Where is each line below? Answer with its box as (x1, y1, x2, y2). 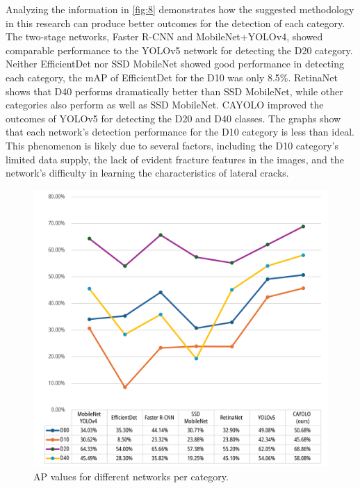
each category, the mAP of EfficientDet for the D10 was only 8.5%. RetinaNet (6, 70, 338, 84)
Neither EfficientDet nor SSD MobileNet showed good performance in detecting (6, 56, 344, 71)
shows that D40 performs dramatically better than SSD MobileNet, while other (6, 83, 343, 98)
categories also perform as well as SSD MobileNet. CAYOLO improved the (6, 97, 324, 112)
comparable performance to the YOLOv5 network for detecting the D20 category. (6, 42, 353, 57)
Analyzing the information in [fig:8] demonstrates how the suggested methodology (6, 2, 354, 16)
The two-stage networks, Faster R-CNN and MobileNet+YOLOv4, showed (6, 29, 323, 44)
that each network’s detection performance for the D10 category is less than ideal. (6, 124, 354, 139)
